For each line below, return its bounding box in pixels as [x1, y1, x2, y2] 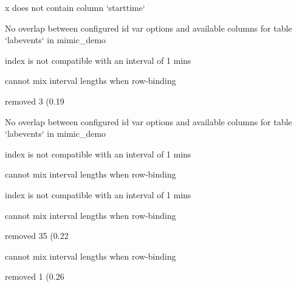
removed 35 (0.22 [5, 229, 69, 242]
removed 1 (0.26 [5, 270, 64, 283]
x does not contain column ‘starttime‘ [5, 1, 145, 13]
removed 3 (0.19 [5, 94, 64, 107]
